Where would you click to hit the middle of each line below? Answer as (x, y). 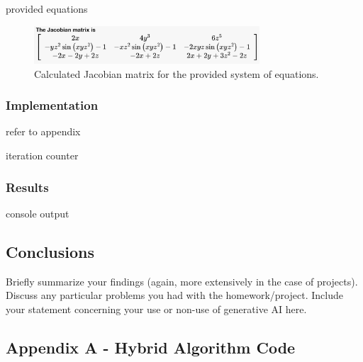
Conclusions (50, 251)
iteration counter (42, 155)
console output (38, 213)
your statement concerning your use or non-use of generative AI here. (156, 309)
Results (27, 187)
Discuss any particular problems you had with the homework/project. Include (174, 295)
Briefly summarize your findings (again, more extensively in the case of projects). (182, 281)
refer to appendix (43, 131)
